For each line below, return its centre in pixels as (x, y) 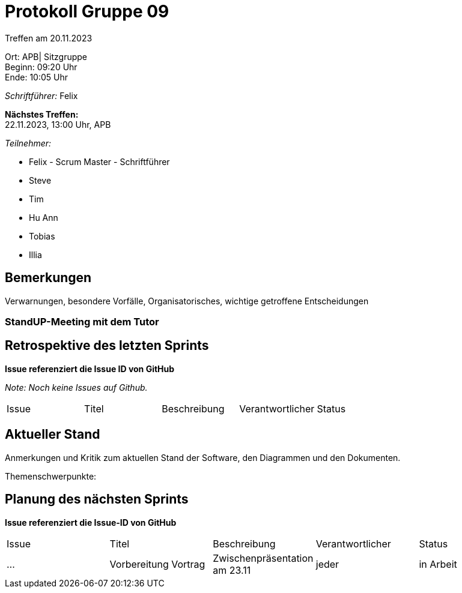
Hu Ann (44, 217)
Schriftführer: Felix (41, 95)
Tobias (42, 236)
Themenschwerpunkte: (51, 476)
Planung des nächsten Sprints (97, 499)
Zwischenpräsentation (263, 558)
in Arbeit (438, 564)
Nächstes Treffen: (42, 114)
